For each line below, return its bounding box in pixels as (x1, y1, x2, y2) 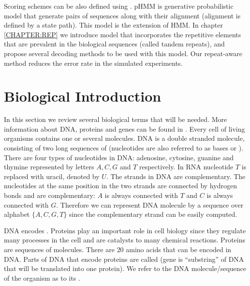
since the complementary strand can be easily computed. (69, 209, 237, 219)
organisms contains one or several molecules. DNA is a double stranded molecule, (4, 133, 245, 143)
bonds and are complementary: (4, 190, 95, 200)
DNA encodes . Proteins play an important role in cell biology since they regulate (4, 225, 246, 235)
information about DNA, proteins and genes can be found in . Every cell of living (4, 123, 245, 134)
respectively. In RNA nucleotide (139, 162, 234, 172)
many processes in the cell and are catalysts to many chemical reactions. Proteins (4, 235, 245, 245)
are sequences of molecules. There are (4, 244, 115, 254)
